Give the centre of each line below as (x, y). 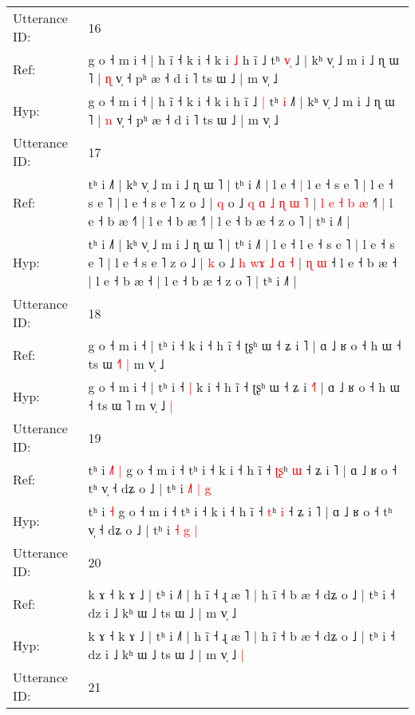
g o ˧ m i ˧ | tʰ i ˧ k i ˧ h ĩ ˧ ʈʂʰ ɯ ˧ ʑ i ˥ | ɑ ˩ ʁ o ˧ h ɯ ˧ (245, 345)
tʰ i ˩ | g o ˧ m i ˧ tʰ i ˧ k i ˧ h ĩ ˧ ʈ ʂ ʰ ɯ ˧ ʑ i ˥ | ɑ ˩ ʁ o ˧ (243, 470)
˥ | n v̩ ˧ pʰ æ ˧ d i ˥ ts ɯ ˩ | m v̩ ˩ (183, 119)
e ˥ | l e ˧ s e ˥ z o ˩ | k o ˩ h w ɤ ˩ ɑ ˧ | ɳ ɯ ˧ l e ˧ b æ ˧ (243, 262)
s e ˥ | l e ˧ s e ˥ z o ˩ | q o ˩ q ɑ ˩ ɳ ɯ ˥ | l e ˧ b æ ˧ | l (241, 202)
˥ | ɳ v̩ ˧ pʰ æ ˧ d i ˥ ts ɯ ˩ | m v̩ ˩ (183, 78)
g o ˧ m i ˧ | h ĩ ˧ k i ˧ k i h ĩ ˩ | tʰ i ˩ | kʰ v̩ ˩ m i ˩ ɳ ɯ (241, 101)
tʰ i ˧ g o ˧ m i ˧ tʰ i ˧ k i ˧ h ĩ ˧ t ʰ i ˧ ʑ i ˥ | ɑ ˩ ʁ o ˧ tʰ (240, 511)
